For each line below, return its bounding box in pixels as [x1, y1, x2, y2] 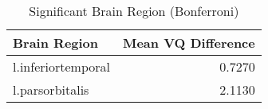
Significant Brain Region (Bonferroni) [29, 2, 239, 20]
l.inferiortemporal [13, 57, 110, 76]
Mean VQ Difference [122, 33, 255, 52]
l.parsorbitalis [13, 80, 89, 99]
